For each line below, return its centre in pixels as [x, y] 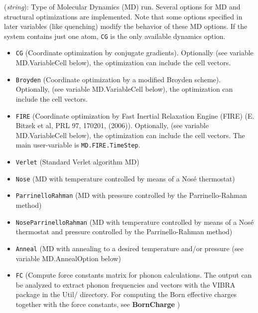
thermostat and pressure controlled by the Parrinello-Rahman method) [124, 232]
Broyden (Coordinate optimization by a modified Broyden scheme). [118, 79]
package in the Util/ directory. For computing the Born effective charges [126, 294]
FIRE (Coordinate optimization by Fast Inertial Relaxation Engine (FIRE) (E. [135, 115]
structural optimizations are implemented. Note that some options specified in [123, 16]
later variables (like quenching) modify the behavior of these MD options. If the [126, 26]
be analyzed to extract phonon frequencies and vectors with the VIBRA [126, 284]
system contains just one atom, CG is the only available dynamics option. [115, 36]
